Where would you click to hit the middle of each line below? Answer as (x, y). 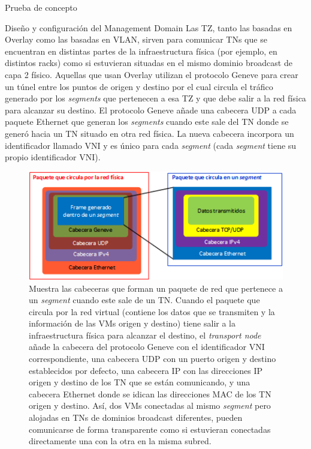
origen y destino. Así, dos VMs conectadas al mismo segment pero (150, 405)
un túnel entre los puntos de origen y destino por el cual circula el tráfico (139, 86)
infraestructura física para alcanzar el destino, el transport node (145, 335)
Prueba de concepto (41, 7)
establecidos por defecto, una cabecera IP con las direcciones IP (146, 370)
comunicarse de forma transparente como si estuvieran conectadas (150, 429)
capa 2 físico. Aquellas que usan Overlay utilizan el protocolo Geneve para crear (152, 74)
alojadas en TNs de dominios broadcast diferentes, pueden (136, 417)
